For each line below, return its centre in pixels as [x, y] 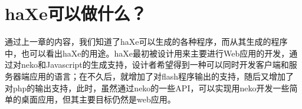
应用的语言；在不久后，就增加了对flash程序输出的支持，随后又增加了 [162, 76]
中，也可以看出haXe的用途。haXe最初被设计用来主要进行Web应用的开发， [147, 53]
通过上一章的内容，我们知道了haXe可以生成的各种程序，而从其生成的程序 [146, 42]
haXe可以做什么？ [76, 13]
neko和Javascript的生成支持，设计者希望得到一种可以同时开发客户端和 [155, 65]
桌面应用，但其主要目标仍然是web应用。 [98, 99]
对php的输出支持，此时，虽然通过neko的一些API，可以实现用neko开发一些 [147, 87]
